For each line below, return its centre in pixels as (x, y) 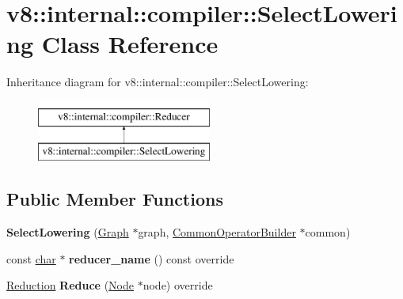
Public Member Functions (115, 199)
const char (31, 258)
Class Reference (130, 44)
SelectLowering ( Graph (68, 232)
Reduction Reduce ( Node (70, 285)
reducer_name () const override (152, 258)
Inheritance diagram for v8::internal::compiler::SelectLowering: (158, 82)
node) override (178, 285)
